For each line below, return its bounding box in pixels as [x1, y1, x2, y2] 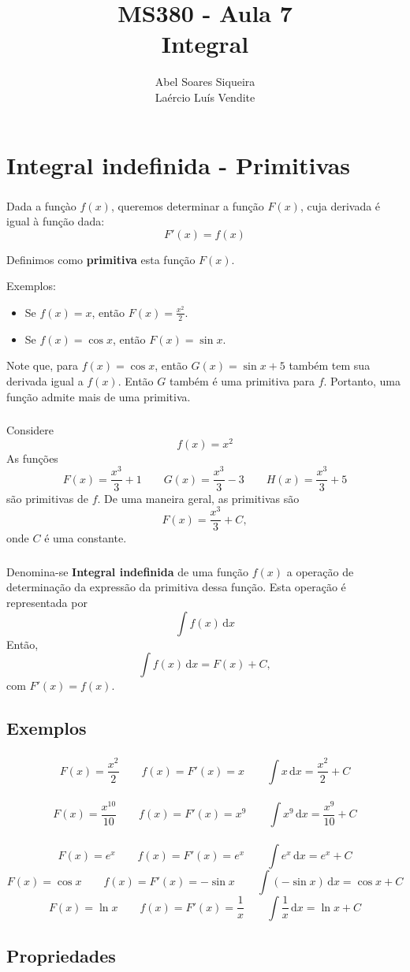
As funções [6, 449, 58, 466]
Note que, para [6, 357, 79, 374]
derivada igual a [6, 373, 84, 389]
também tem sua [289, 357, 371, 374]
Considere [6, 422, 54, 438]
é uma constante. [44, 530, 127, 546]
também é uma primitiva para [169, 373, 315, 389]
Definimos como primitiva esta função [6, 251, 196, 267]
